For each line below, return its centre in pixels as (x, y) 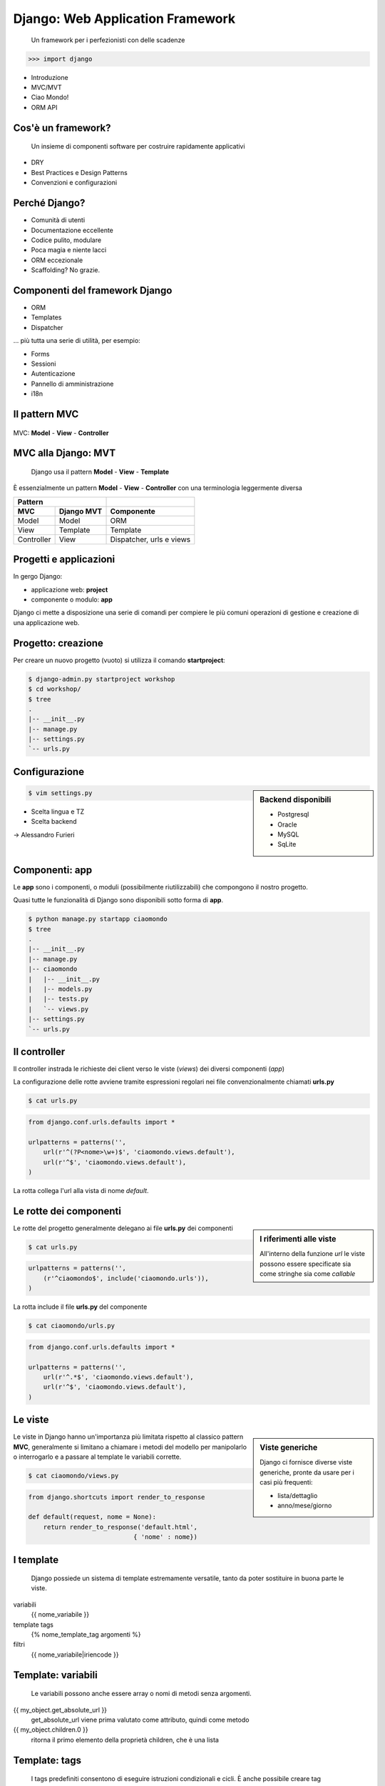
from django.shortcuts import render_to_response (117, 1497)
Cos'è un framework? (62, 128)
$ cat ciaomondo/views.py (73, 1476)
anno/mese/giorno (305, 1506)
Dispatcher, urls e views (150, 539)
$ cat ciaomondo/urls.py (72, 1326)
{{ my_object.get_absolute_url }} (60, 1710)
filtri (19, 1645)
